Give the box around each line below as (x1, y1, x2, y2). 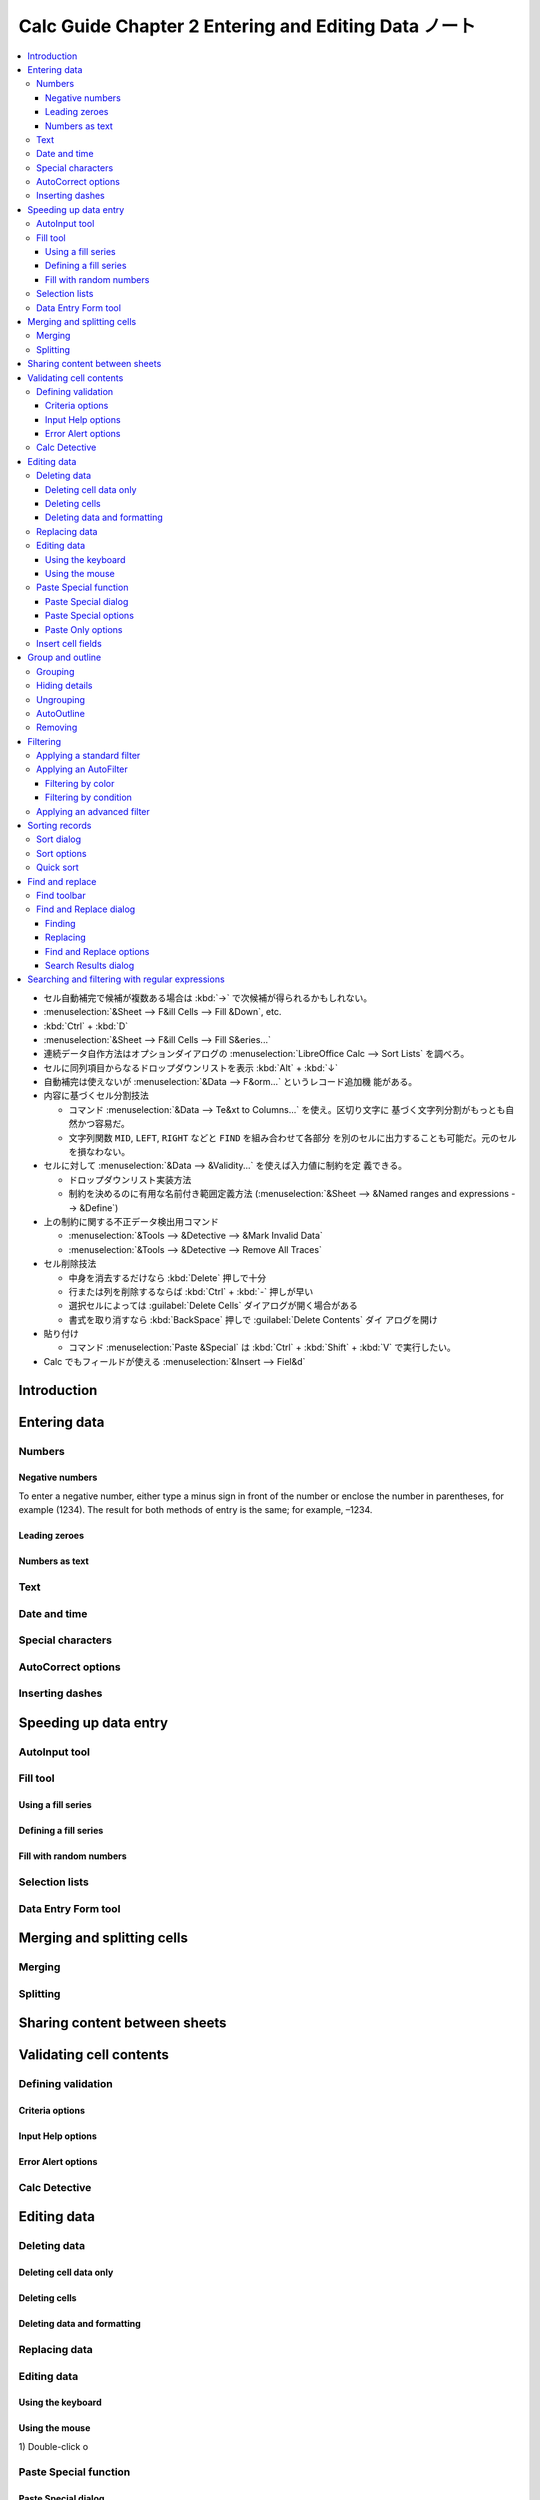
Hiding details (36, 680, 93, 692)
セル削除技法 (43, 1258, 97, 1270)
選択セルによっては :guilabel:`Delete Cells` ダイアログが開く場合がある (68, 1300, 359, 1312)
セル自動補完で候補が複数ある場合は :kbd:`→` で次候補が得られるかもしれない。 (43, 991, 373, 1004)
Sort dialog (36, 833, 82, 845)
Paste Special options (45, 610, 135, 622)
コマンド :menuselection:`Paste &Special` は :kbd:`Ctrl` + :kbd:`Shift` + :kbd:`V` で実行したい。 (68, 1341, 457, 1354)
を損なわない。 (68, 1146, 130, 1158)
